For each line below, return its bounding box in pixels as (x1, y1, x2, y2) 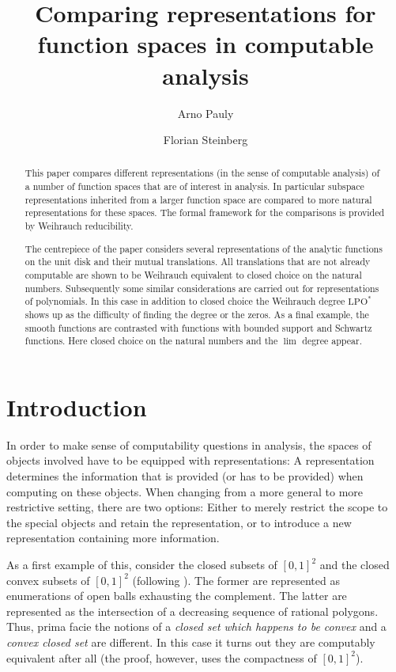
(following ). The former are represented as (132, 571, 340, 588)
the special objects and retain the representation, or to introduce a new (6, 514, 352, 530)
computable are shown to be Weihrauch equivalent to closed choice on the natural (25, 268, 362, 281)
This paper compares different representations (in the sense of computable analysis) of (25, 166, 380, 180)
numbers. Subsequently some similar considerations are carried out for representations (25, 281, 379, 294)
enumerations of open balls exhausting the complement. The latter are (6, 587, 347, 604)
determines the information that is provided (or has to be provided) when (6, 468, 364, 484)
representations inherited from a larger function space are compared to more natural (25, 192, 372, 206)
